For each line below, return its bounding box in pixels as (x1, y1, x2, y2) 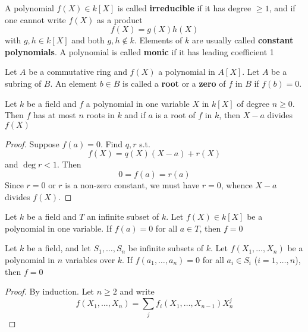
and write (120, 285, 155, 298)
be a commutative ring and (29, 65, 127, 78)
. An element (50, 77, 98, 89)
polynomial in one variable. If (5, 222, 112, 234)
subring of (5, 77, 42, 89)
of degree (237, 97, 270, 109)
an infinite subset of (87, 210, 159, 223)
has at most (33, 109, 76, 121)
